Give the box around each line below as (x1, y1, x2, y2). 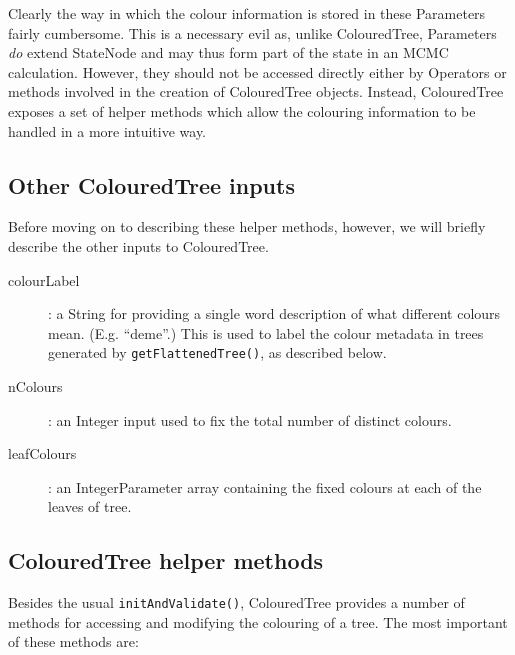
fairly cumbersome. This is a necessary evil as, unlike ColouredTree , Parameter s (8, 22, 497, 43)
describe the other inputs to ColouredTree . (8, 235, 269, 256)
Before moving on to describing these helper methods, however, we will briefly (8, 216, 486, 237)
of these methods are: (8, 631, 139, 652)
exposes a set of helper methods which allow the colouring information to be (8, 100, 476, 121)
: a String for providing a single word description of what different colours (48, 303, 501, 324)
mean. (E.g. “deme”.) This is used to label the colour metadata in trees (48, 322, 484, 343)
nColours (8, 375, 63, 396)
